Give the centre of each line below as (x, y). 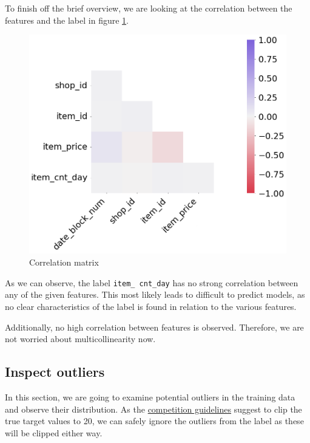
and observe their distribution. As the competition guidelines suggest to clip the (153, 409)
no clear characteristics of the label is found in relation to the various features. (151, 306)
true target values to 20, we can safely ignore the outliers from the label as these (154, 421)
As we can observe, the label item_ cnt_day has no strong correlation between (152, 282)
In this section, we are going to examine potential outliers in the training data (150, 397)
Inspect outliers (55, 372)
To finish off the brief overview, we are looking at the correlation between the (149, 8)
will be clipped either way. (54, 432)
